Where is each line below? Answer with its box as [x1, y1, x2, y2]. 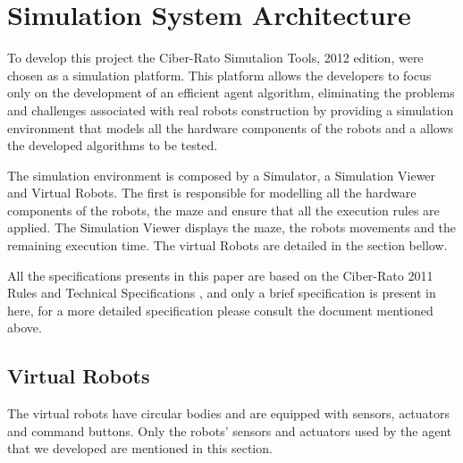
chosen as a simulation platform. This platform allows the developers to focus [7, 65, 432, 84]
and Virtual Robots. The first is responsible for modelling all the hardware [7, 183, 417, 202]
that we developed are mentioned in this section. [7, 439, 273, 458]
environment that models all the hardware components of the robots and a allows [7, 118, 454, 137]
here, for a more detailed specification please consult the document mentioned [7, 300, 434, 319]
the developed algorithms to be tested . [7, 136, 218, 155]
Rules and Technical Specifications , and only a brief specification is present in [7, 283, 436, 302]
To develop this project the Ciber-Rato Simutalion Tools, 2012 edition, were [7, 48, 424, 67]
